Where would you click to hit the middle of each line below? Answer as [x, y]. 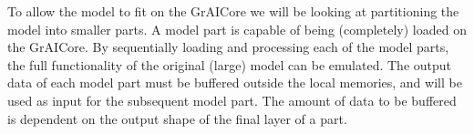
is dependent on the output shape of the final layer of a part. [177, 118]
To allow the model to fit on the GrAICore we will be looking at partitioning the [233, 11]
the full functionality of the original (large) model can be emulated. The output [230, 64]
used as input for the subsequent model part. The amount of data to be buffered [232, 100]
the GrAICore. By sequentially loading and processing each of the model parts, [228, 47]
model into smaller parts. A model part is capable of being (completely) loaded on [237, 29]
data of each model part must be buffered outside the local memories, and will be [235, 82]
